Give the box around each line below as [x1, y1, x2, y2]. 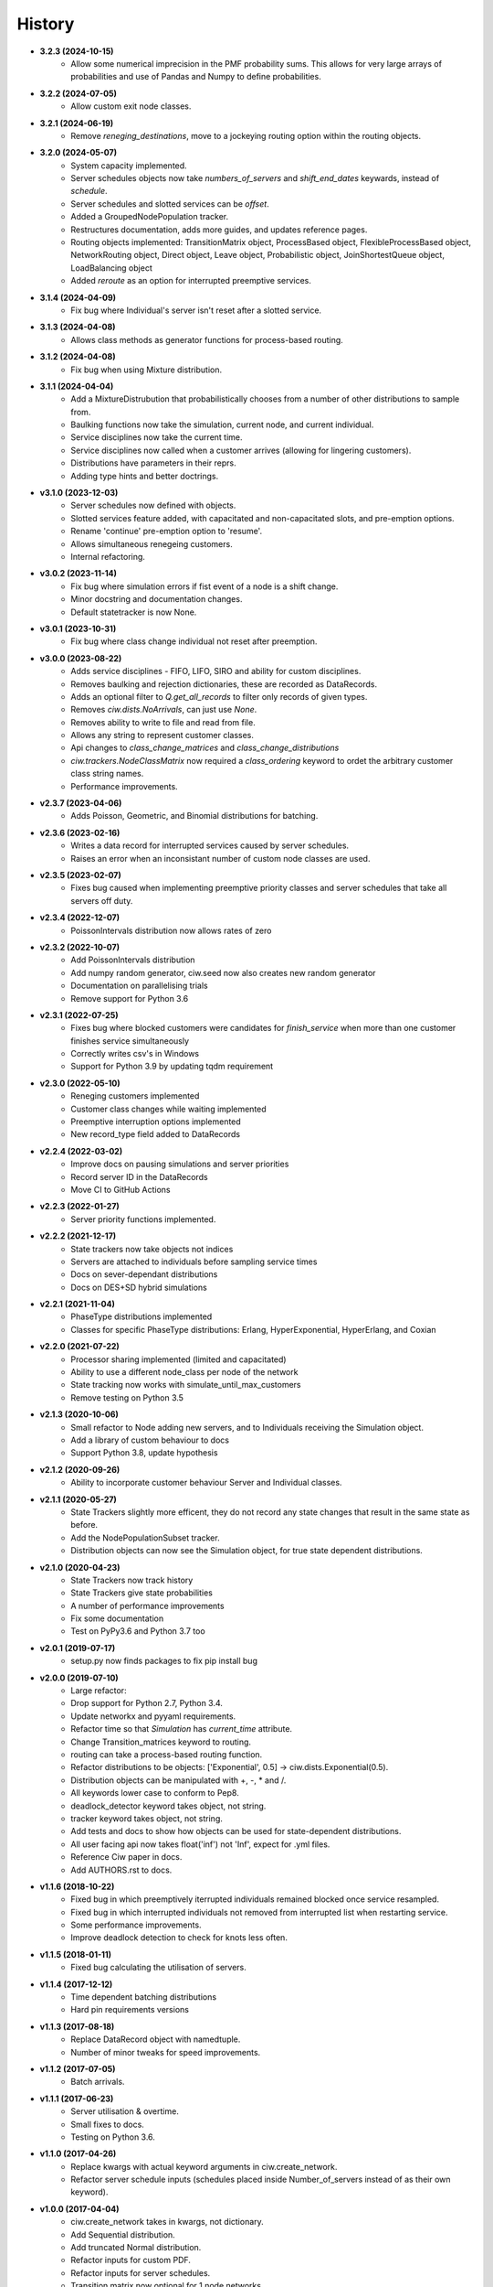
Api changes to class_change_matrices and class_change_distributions [70, 742, 340, 754]
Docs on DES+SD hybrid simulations [70, 1282, 207, 1293]
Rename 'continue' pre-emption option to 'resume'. [70, 526, 263, 537]
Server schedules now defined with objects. [70, 499, 236, 511]
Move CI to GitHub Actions [70, 1184, 171, 1195]
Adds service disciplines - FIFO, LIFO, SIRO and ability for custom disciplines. [70, 666, 362, 677]
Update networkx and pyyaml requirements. [70, 1711, 236, 1722]
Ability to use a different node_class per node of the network [70, 1367, 299, 1378]
